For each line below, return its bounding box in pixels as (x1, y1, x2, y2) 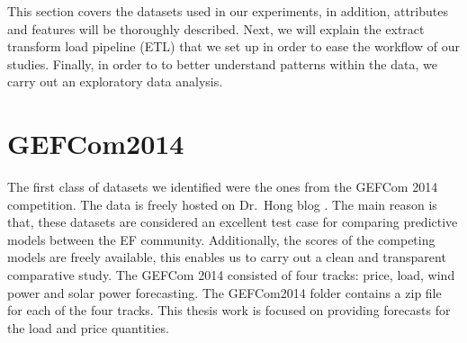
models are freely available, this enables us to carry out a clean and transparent (7, 248, 446, 266)
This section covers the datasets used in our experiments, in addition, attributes (7, 2, 448, 20)
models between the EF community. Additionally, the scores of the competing (7, 230, 436, 248)
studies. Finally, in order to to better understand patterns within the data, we (7, 54, 437, 73)
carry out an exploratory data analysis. (7, 72, 223, 91)
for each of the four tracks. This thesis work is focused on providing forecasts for (7, 301, 451, 320)
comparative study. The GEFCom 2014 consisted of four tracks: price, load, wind (7, 266, 455, 284)
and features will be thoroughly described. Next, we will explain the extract (7, 19, 425, 38)
